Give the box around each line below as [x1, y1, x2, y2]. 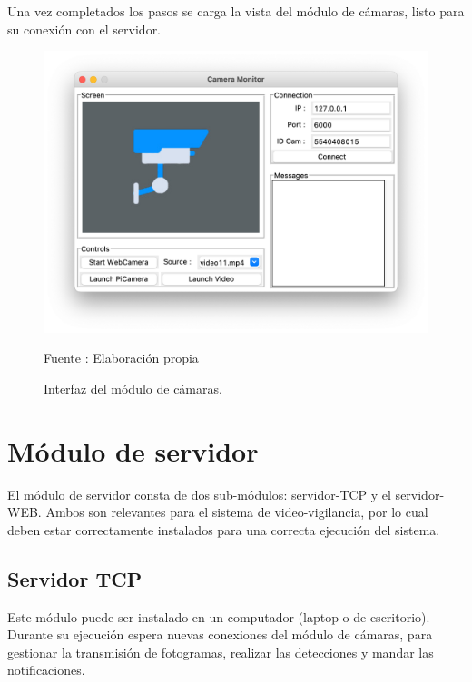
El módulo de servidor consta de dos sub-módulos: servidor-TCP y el [7, 484, 391, 503]
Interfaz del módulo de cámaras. [44, 378, 222, 397]
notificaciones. [7, 660, 85, 679]
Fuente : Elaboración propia [44, 348, 199, 367]
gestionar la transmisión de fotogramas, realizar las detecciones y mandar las [7, 642, 434, 661]
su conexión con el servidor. [7, 19, 162, 38]
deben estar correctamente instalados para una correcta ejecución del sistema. [7, 520, 440, 539]
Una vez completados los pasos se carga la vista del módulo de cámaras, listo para [7, 2, 465, 20]
